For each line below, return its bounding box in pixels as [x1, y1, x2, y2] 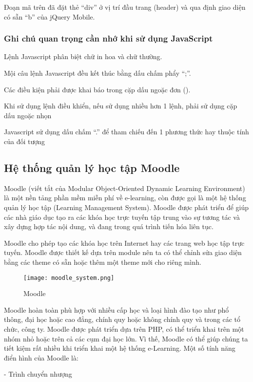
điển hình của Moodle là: [4, 352, 78, 362]
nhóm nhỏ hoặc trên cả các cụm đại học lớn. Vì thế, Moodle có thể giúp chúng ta [4, 333, 248, 343]
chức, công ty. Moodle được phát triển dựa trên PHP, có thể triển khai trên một [4, 323, 244, 334]
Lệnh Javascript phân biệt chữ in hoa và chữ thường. [4, 51, 162, 62]
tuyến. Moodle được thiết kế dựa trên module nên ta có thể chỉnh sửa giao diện [4, 247, 242, 257]
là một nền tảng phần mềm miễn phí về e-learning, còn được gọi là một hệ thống [4, 192, 246, 203]
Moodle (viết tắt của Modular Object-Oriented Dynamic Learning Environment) [4, 183, 245, 193]
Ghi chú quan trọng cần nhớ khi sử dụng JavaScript [4, 32, 213, 44]
